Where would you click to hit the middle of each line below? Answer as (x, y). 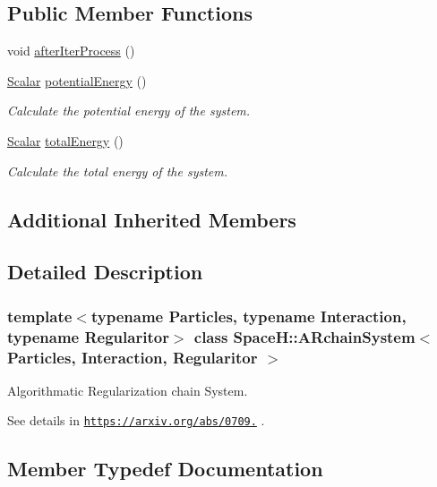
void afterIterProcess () (71, 51)
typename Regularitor (88, 336)
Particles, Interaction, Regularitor (133, 357)
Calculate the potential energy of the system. (129, 111)
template (40, 316)
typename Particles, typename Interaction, (248, 316)
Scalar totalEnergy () (65, 140)
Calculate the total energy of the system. (118, 171)
